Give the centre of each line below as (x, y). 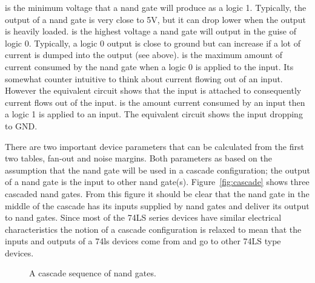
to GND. (21, 125)
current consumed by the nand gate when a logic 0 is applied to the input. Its (149, 66)
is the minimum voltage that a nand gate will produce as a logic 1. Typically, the (156, 7)
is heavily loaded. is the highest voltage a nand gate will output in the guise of (151, 31)
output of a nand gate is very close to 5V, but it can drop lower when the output (155, 19)
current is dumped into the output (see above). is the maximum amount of (144, 55)
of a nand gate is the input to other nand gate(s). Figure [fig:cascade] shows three (157, 182)
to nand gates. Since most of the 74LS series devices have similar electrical (143, 217)
